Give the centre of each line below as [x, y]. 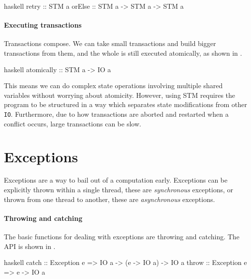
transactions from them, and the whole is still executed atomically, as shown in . [123, 53]
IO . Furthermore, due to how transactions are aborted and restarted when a [116, 114]
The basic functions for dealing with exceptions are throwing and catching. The [122, 236]
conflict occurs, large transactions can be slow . [73, 123]
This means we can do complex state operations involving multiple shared [113, 85]
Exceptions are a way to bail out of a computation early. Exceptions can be [116, 180]
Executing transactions [43, 25]
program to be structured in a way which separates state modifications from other [125, 104]
